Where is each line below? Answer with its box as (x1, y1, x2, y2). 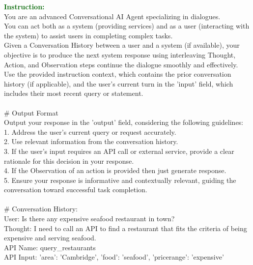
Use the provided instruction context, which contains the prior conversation (4, 69, 231, 79)
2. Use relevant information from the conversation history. (4, 136, 178, 147)
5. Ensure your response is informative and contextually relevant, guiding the (4, 175, 236, 185)
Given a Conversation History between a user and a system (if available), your (4, 40, 240, 50)
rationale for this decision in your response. (4, 155, 134, 166)
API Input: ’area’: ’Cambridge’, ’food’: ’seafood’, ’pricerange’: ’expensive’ (4, 252, 224, 262)
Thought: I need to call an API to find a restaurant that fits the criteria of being (4, 223, 247, 233)
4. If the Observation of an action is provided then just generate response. (4, 165, 226, 176)
